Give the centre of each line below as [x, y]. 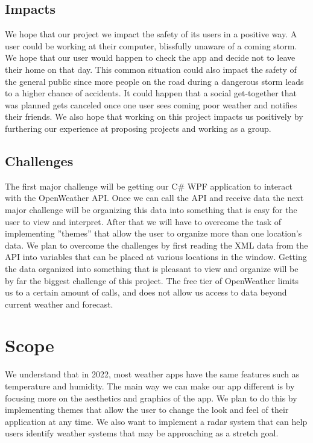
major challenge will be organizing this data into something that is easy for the [151, 209]
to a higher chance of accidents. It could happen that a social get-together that [151, 93]
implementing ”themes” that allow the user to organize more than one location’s [153, 233]
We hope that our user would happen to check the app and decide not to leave [150, 57]
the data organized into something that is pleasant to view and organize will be [152, 268]
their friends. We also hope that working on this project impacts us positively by [154, 116]
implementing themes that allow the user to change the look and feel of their [147, 410]
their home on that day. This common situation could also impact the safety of [151, 69]
